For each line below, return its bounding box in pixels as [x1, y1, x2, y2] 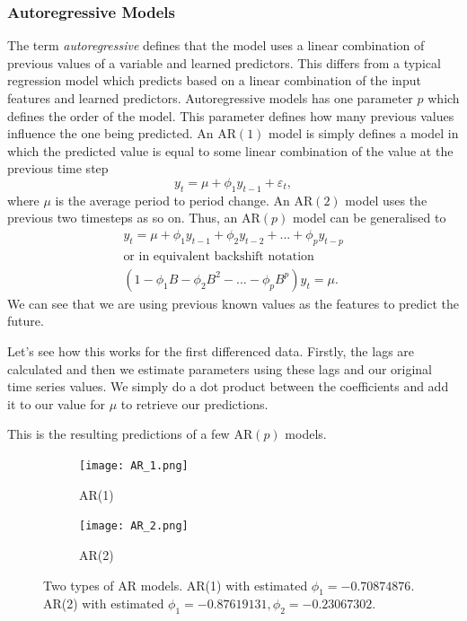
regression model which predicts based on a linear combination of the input [7, 71, 421, 90]
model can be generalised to [293, 208, 446, 227]
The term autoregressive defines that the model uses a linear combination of [7, 36, 425, 55]
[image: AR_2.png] [79, 520, 189, 533]
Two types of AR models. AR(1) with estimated [43, 575, 308, 594]
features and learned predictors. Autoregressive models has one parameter [7, 89, 413, 107]
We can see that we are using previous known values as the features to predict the [7, 293, 460, 312]
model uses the [345, 190, 427, 209]
